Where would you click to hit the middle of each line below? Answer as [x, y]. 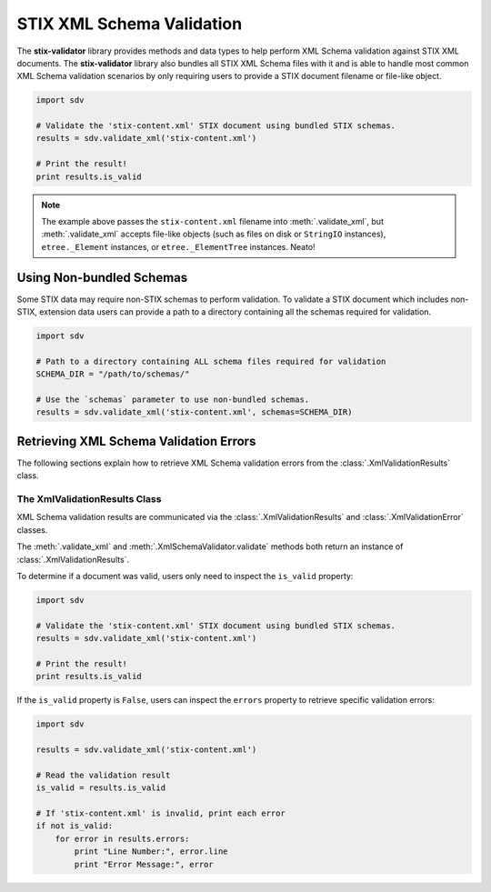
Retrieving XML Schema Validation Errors [136, 441]
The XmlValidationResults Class [89, 499]
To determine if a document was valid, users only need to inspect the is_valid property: [185, 576]
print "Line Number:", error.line [151, 852]
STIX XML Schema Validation [130, 24]
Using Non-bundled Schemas [102, 277]
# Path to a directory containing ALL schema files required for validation [211, 361]
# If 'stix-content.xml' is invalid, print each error [160, 813]
